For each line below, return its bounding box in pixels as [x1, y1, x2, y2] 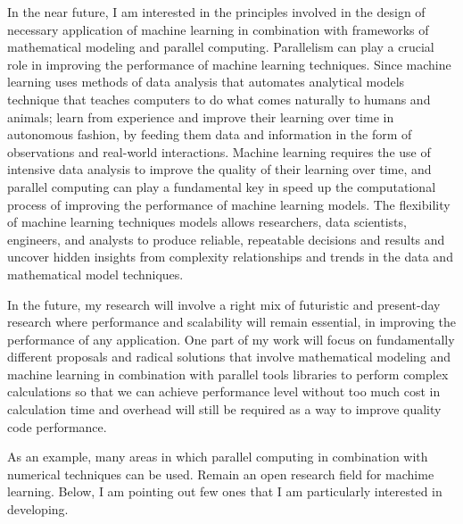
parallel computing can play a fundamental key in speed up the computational [7, 177, 436, 195]
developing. [7, 500, 69, 519]
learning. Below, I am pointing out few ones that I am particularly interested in [7, 482, 442, 501]
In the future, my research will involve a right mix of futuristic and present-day [7, 295, 441, 313]
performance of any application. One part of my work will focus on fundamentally [7, 329, 455, 348]
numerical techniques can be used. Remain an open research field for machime [7, 464, 434, 483]
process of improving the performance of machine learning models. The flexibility [7, 195, 451, 213]
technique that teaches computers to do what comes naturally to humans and [7, 89, 431, 108]
